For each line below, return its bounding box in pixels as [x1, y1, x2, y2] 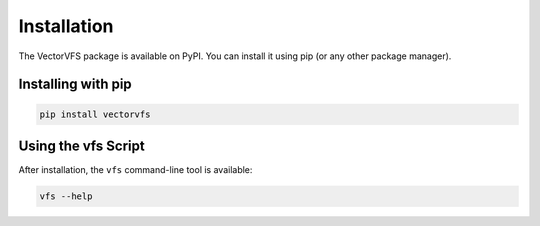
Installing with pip [18, 76, 132, 93]
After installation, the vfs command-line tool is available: [18, 164, 253, 176]
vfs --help [39, 191, 93, 202]
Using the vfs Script [18, 137, 145, 154]
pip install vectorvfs [39, 108, 151, 120]
